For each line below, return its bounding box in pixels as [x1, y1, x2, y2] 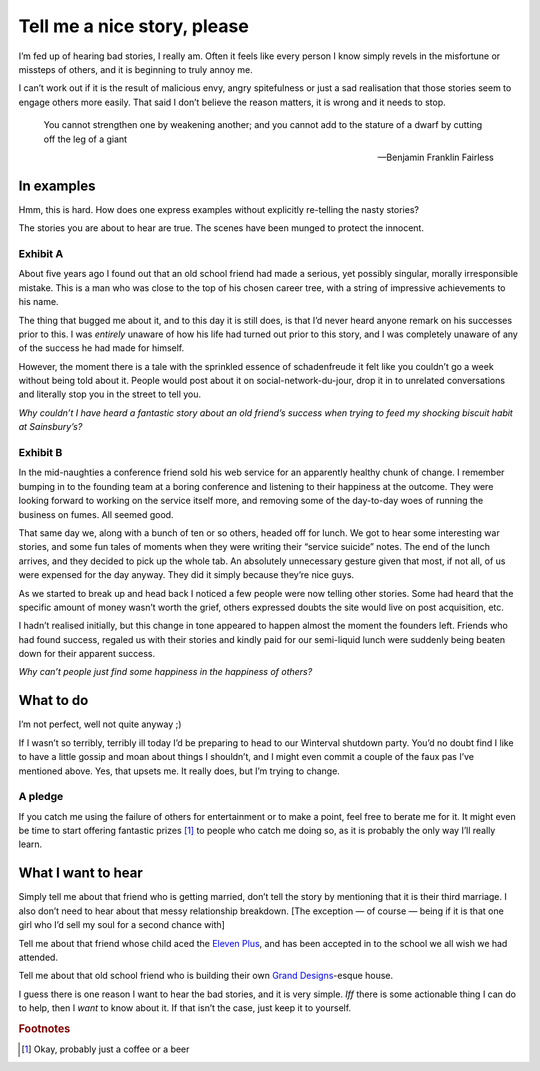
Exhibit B [18, 446, 63, 459]
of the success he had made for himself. [18, 342, 185, 354]
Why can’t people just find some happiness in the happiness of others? [18, 666, 313, 678]
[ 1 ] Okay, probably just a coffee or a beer [21, 1043, 190, 1055]
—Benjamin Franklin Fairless [377, 151, 494, 163]
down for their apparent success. [18, 648, 156, 660]
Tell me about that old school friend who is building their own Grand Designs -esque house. [18, 970, 394, 982]
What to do [18, 692, 89, 709]
